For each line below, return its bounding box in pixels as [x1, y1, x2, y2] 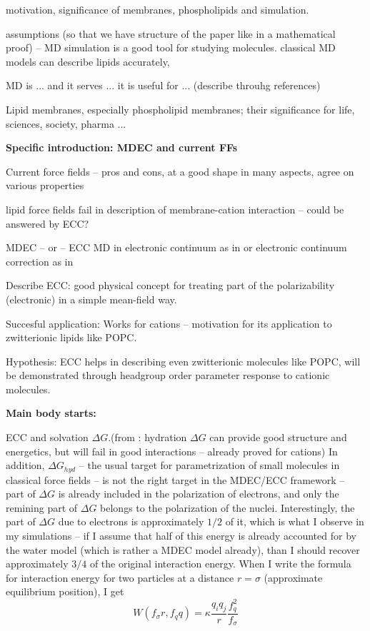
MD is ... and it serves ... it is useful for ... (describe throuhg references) [6, 78, 321, 93]
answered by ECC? [6, 216, 89, 231]
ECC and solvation [6, 430, 89, 445]
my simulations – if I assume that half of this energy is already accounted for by [6, 528, 356, 543]
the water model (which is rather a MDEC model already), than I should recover [6, 542, 360, 557]
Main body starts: [6, 405, 96, 420]
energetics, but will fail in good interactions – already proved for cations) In [6, 443, 338, 458]
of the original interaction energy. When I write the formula [89, 556, 351, 571]
